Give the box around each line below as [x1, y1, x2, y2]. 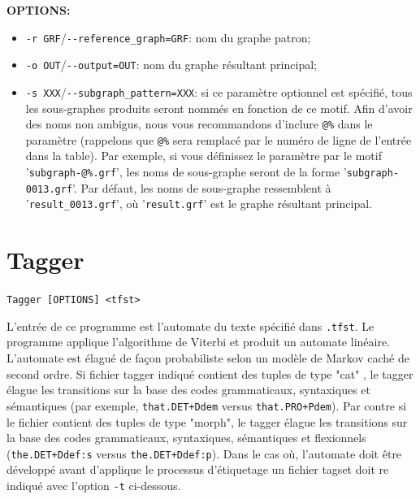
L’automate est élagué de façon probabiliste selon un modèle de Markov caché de [6, 349, 409, 367]
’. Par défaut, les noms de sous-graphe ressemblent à [72, 179, 331, 196]
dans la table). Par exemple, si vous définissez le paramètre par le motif [25, 147, 382, 164]
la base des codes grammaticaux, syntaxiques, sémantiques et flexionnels [6, 429, 366, 446]
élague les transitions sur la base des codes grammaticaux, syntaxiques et [6, 381, 370, 398]
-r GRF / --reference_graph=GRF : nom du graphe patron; [25, 28, 311, 46]
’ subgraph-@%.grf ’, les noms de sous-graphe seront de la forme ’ [25, 163, 347, 180]
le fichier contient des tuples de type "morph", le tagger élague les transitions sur [6, 413, 408, 430]
